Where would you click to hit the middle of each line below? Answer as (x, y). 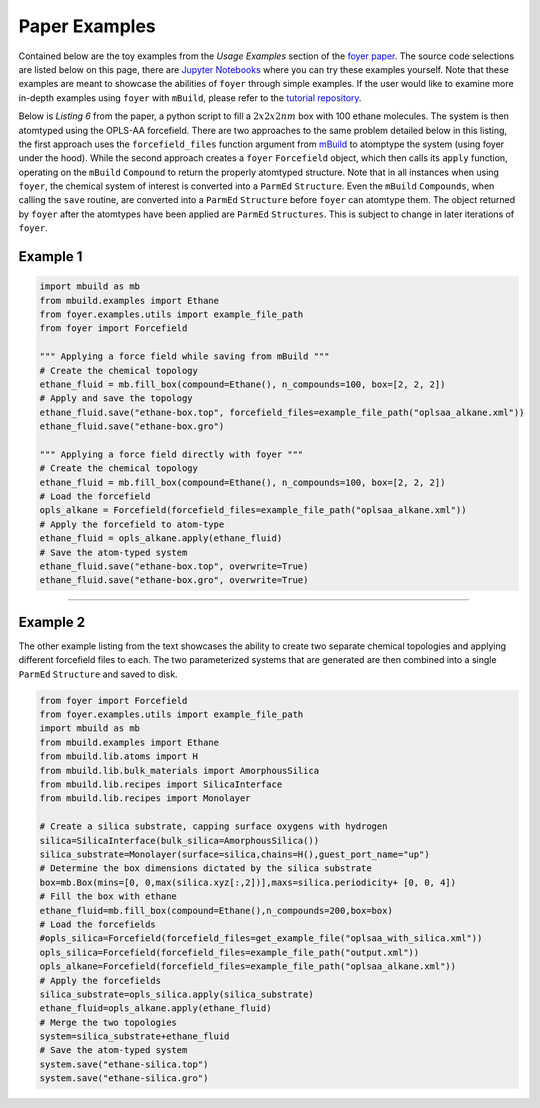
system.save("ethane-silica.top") (124, 1064)
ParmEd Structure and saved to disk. (98, 674)
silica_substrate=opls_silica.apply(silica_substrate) (176, 994)
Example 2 (51, 621)
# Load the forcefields (98, 924)
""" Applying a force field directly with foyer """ (171, 454)
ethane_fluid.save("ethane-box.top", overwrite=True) (174, 566)
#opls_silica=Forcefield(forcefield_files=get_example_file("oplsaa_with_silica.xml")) (261, 938)
